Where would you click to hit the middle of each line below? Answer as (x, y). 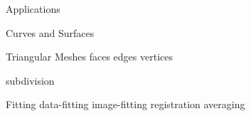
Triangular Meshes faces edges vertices (90, 57)
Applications (33, 9)
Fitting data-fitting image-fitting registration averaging (125, 104)
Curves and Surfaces (50, 32)
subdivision (30, 80)
